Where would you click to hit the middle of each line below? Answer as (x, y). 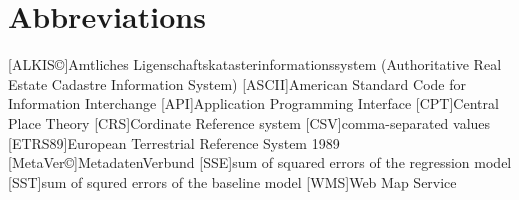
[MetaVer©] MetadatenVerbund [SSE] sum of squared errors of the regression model (260, 162)
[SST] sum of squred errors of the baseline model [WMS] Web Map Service (232, 181)
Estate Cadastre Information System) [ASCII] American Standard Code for (237, 83)
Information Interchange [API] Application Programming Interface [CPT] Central (253, 103)
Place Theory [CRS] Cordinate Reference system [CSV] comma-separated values (249, 122)
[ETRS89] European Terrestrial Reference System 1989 (174, 142)
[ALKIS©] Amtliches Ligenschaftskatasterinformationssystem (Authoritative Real (255, 64)
